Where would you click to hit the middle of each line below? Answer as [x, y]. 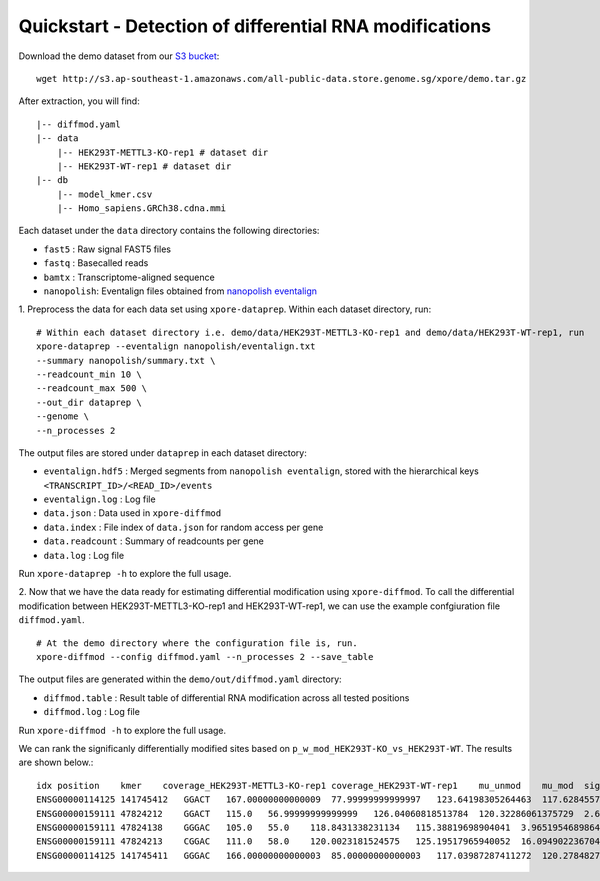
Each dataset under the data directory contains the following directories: [169, 231]
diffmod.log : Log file [91, 712]
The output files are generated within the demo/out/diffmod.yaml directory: [180, 679]
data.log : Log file [84, 555]
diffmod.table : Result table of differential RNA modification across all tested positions [226, 697]
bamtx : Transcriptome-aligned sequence [129, 277]
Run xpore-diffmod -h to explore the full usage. [122, 730]
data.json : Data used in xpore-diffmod [132, 513]
